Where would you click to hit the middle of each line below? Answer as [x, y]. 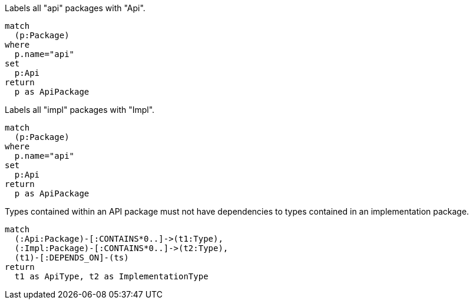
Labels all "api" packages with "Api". [75, 8]
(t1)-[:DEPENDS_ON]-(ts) [72, 258]
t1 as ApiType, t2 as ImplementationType [111, 276]
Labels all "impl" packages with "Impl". [80, 110]
